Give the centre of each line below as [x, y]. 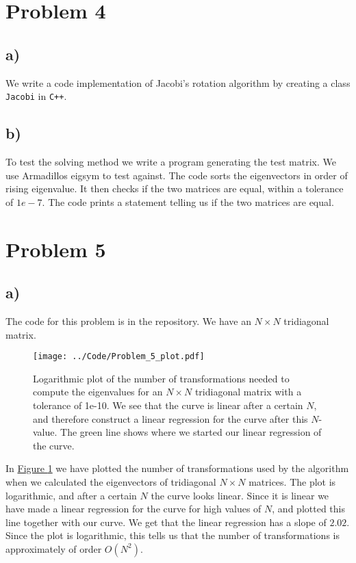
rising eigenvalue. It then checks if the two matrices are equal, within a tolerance [175, 188]
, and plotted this [308, 509]
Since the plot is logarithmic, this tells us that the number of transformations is [173, 535]
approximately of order [54, 548]
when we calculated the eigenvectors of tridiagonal [111, 481]
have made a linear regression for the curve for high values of [133, 509]
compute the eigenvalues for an [98, 392]
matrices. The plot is [292, 481]
